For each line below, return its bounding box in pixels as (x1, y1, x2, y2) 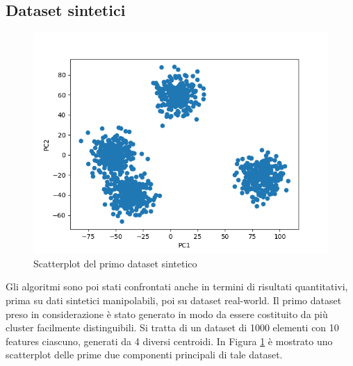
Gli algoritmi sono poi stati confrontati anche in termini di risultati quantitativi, (6, 279, 348, 294)
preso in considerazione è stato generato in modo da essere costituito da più (6, 306, 328, 321)
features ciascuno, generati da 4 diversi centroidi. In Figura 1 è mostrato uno (6, 333, 333, 348)
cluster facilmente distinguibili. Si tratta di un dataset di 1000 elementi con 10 (6, 320, 339, 335)
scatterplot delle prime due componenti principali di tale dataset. (6, 347, 283, 362)
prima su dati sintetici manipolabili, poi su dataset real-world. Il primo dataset (6, 292, 342, 307)
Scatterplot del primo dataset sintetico (33, 256, 197, 270)
